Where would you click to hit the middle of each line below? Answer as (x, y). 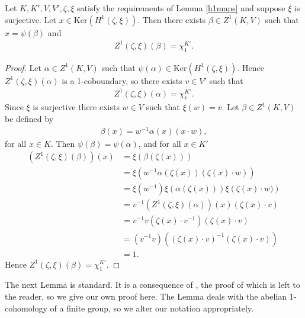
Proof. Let (23, 67)
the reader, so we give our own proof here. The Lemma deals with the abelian (146, 296)
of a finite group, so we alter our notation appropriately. (152, 308)
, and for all (160, 143)
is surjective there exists (76, 107)
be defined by (29, 119)
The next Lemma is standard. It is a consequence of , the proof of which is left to (152, 285)
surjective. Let (31, 19)
